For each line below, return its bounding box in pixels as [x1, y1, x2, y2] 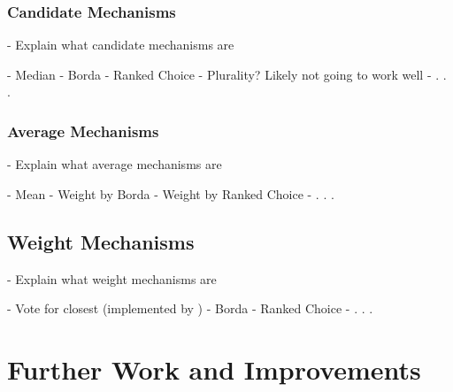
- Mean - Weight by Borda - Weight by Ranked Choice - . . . [7, 184, 334, 203]
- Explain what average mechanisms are [7, 155, 222, 173]
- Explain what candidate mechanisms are [7, 35, 234, 54]
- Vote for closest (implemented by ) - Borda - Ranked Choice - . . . [7, 299, 373, 318]
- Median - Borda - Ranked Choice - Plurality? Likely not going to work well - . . [7, 65, 447, 83]
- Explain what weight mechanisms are [7, 269, 217, 288]
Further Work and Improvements [7, 350, 421, 387]
